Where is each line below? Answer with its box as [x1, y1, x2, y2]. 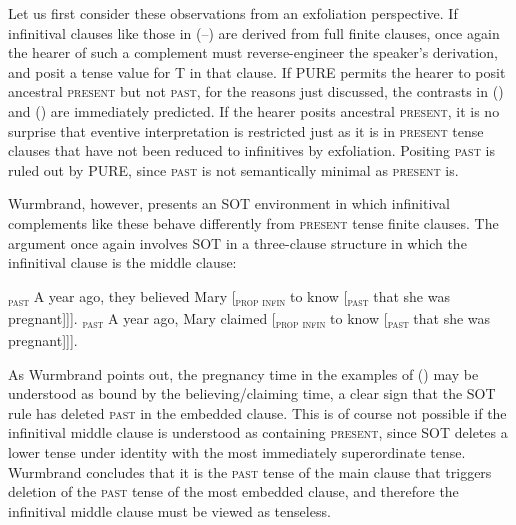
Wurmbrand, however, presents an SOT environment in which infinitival [8, 193, 450, 214]
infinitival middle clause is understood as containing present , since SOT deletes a [8, 422, 508, 443]
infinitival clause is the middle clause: [8, 252, 237, 273]
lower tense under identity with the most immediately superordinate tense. [8, 441, 466, 462]
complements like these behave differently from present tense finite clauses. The [8, 212, 499, 233]
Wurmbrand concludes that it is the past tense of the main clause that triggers [8, 461, 492, 482]
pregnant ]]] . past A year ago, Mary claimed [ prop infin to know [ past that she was [8, 307, 491, 331]
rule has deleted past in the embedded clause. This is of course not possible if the [8, 402, 507, 423]
